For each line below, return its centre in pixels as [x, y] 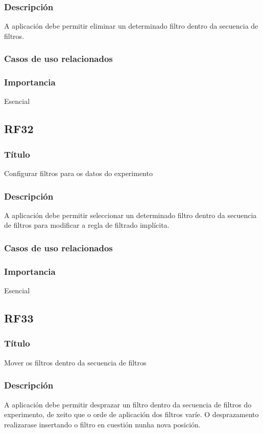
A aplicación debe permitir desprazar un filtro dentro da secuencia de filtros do [128, 404]
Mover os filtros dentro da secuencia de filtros [75, 362]
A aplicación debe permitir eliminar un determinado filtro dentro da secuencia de [131, 26]
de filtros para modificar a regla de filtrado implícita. [87, 225]
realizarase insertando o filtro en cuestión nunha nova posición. [102, 424]
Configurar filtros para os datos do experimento [78, 173]
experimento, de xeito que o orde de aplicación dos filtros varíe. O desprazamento [131, 414]
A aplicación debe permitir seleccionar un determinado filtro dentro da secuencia [130, 215]
